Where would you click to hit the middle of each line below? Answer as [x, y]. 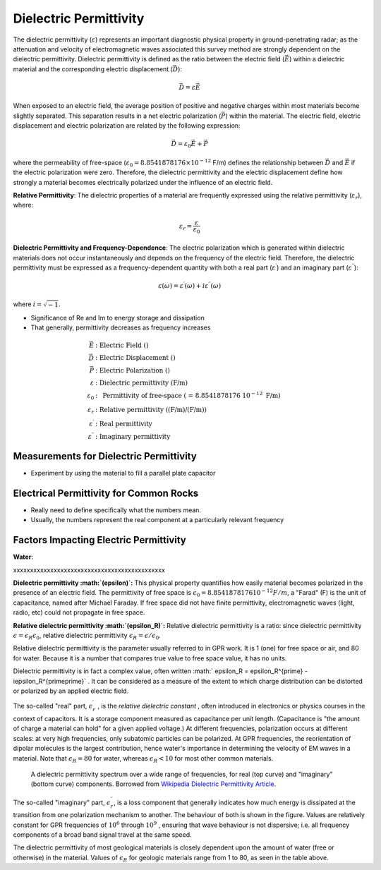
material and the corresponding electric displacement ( [93, 69]
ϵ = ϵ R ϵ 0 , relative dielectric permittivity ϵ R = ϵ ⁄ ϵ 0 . [87, 636]
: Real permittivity [124, 424]
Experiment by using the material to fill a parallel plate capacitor [123, 473]
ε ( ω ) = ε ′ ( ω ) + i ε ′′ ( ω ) [189, 285]
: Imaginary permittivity [133, 436]
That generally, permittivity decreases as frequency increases [121, 327]
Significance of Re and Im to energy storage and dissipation [117, 318]
